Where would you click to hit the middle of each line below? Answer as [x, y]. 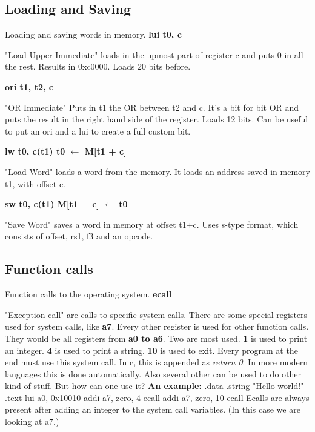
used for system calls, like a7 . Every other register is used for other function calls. [157, 326]
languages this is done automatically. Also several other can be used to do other [153, 374]
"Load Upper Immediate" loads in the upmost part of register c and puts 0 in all [154, 54]
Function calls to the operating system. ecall [88, 294]
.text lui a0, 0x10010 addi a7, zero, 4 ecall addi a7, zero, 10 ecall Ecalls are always [157, 397]
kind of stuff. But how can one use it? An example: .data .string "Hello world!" [154, 386]
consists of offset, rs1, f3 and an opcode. [79, 236]
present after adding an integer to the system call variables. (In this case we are [153, 409]
